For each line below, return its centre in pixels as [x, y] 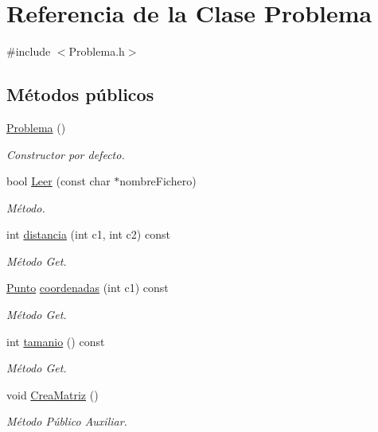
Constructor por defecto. [66, 154]
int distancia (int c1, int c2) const [88, 234]
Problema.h [97, 51]
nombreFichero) [158, 181]
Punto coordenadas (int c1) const [88, 288]
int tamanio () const [56, 341]
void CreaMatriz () [53, 394]
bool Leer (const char [58, 181]
